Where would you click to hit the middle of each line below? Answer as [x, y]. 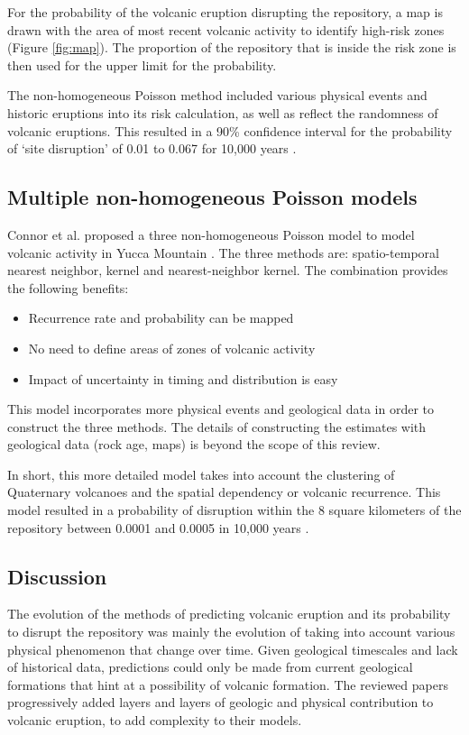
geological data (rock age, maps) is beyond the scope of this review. [194, 444]
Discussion [57, 576]
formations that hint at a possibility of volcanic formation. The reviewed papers [228, 684]
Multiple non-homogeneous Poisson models [212, 197]
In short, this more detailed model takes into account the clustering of [201, 474]
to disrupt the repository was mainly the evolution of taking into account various [231, 632]
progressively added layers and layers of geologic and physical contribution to [221, 702]
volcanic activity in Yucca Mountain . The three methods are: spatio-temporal [224, 252]
